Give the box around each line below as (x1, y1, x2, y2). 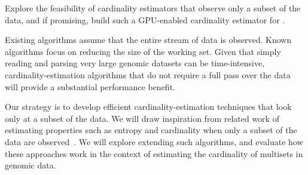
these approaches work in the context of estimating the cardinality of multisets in (5, 147, 303, 159)
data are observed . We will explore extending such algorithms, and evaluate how (5, 135, 303, 148)
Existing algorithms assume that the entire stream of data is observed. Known (5, 33, 292, 46)
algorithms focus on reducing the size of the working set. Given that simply (5, 45, 281, 57)
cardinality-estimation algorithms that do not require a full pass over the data (5, 68, 291, 81)
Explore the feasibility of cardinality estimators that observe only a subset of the (5, 2, 301, 14)
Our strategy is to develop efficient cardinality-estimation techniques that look (5, 100, 292, 113)
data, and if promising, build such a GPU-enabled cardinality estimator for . (5, 13, 285, 26)
